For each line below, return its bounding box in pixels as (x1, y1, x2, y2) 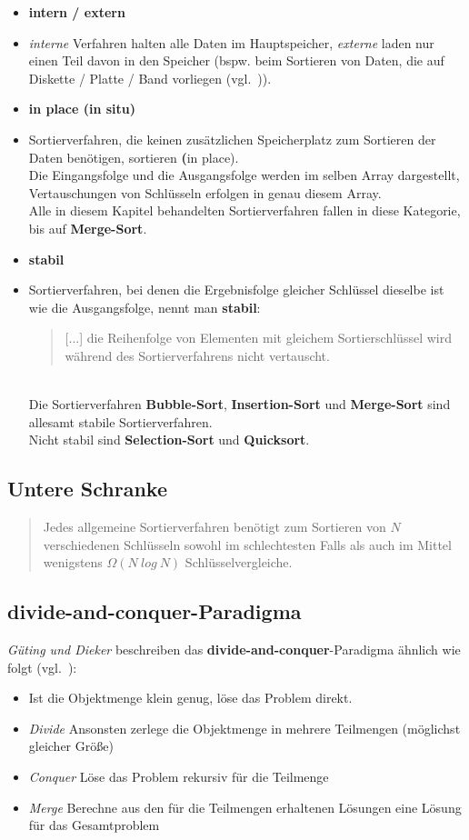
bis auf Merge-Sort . (28, 218, 147, 237)
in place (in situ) (28, 99, 136, 118)
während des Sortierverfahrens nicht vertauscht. (65, 345, 330, 365)
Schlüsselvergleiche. (185, 553, 293, 572)
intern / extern (28, 3, 125, 21)
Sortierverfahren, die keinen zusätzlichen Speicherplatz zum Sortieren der (28, 129, 436, 148)
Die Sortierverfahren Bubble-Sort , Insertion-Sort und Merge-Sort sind (28, 395, 451, 414)
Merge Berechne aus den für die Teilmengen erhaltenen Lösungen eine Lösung (28, 797, 462, 816)
